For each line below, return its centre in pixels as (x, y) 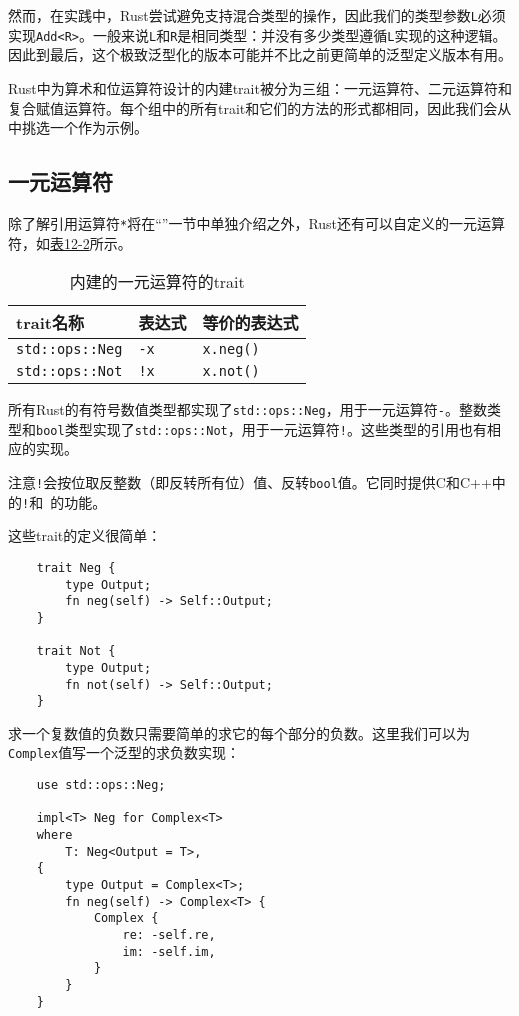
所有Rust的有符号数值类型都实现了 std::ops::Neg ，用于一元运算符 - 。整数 (247, 409)
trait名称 (50, 323)
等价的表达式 (250, 323)
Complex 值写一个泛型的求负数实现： (124, 752)
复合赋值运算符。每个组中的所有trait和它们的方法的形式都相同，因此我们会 (253, 107)
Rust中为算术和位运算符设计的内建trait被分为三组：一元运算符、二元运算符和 (260, 87)
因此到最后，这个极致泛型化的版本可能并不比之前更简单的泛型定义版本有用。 (260, 54)
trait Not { (76, 651)
